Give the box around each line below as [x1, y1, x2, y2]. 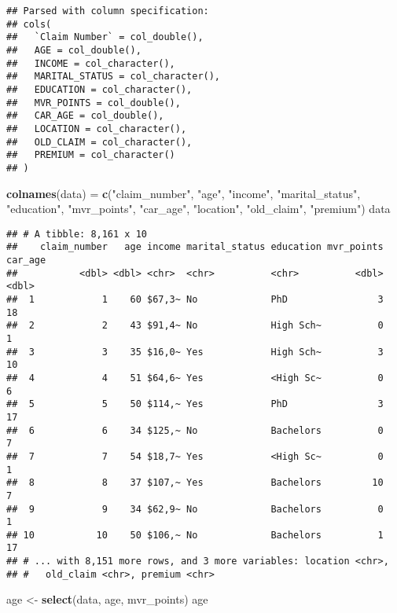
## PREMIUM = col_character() [6, 149, 175, 161]
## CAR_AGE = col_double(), [6, 110, 164, 122]
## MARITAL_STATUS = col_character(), [6, 71, 221, 83]
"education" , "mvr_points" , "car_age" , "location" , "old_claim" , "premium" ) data [6, 200, 391, 217]
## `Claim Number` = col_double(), [6, 31, 204, 43]
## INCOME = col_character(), [6, 57, 175, 69]
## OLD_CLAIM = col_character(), [6, 136, 193, 148]
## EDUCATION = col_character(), [6, 83, 193, 95]
